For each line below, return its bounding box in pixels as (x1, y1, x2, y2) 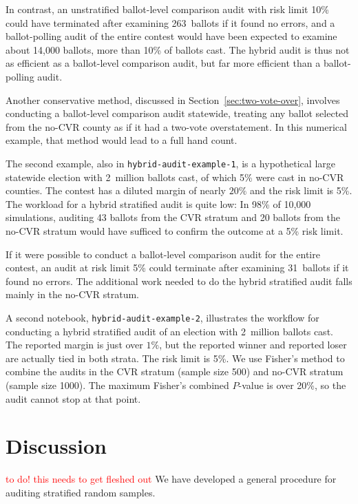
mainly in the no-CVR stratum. (6, 287, 139, 302)
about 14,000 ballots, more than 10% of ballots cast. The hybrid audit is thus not (6, 42, 350, 56)
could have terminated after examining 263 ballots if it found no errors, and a (6, 15, 335, 30)
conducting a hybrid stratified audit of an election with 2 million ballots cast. (6, 324, 333, 338)
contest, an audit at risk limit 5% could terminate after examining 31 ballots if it (6, 260, 349, 275)
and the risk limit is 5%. (249, 183, 352, 198)
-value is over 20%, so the (238, 377, 346, 392)
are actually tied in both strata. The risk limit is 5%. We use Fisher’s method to (6, 350, 345, 365)
